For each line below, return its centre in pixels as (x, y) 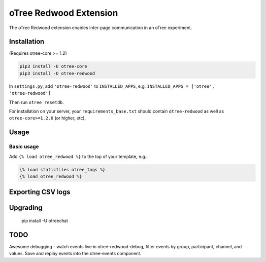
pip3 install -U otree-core (53, 66)
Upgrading (26, 208)
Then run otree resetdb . (36, 102)
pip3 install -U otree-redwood (57, 73)
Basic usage (24, 147)
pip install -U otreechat (45, 221)
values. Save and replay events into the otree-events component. (75, 254)
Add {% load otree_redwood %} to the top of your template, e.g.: (78, 156)
